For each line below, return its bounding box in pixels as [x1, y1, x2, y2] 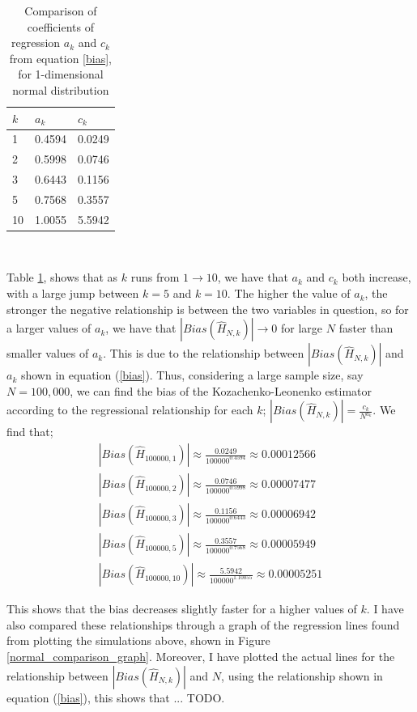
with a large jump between [6, 285, 139, 302]
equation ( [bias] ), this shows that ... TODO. [6, 689, 225, 706]
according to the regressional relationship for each [6, 401, 253, 418]
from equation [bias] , [9, 49, 112, 66]
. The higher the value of [227, 285, 351, 302]
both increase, [342, 269, 411, 286]
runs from [130, 269, 180, 286]
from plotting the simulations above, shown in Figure [6, 632, 270, 649]
